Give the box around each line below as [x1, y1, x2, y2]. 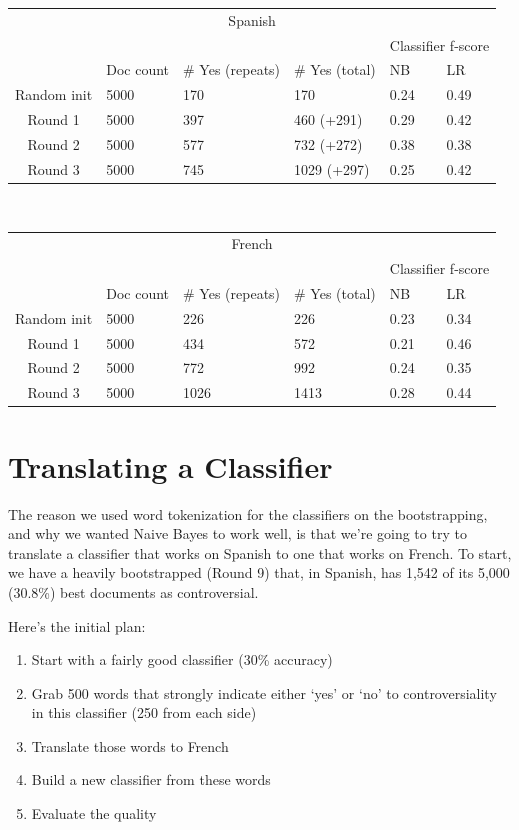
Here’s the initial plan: [8, 615, 146, 636]
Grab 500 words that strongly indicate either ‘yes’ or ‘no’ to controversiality [31, 682, 497, 703]
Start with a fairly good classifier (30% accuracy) [31, 649, 333, 670]
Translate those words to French [31, 735, 229, 756]
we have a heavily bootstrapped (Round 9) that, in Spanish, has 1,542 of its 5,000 [8, 562, 510, 583]
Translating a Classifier [8, 445, 333, 486]
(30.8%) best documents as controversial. [8, 581, 259, 602]
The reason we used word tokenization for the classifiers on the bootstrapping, [8, 503, 488, 524]
